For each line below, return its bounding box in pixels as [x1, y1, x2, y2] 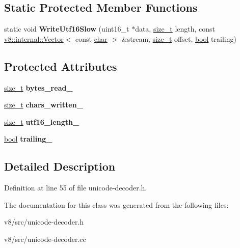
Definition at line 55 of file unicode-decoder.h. [4, 182, 147, 193]
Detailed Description [4, 158, 116, 174]
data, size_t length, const [135, 23, 216, 34]
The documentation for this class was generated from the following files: [4, 199, 229, 210]
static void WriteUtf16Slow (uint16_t [4, 23, 129, 34]
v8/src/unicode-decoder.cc [4, 233, 86, 244]
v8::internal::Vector [4, 33, 64, 44]
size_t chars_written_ [4, 99, 83, 110]
